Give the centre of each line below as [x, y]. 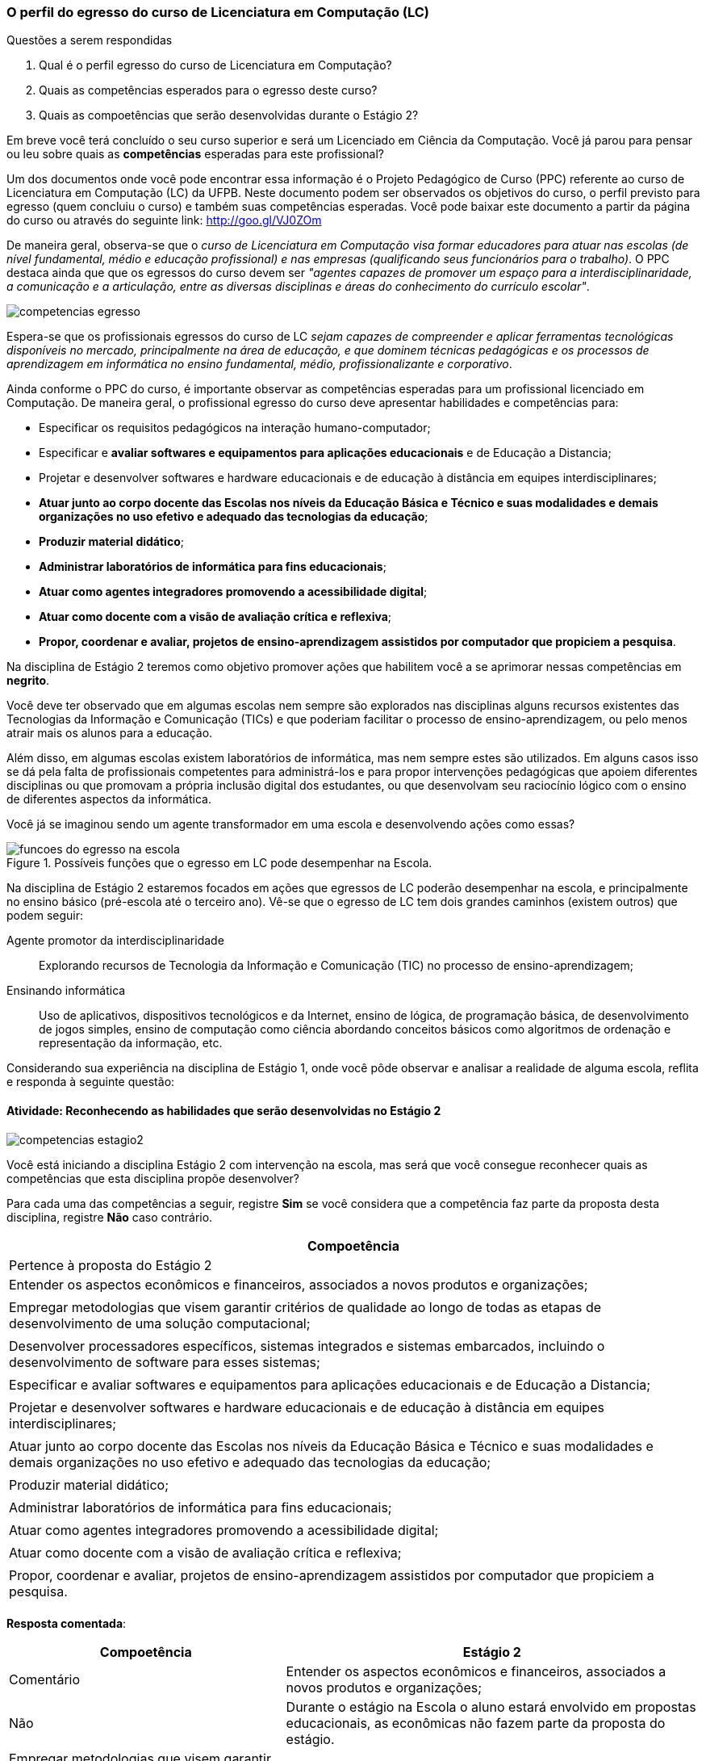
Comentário [45, 1679]
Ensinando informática [66, 991]
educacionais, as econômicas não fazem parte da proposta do [476, 1723]
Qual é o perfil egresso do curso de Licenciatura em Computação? [215, 65]
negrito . [28, 681]
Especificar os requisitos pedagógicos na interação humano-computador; [235, 428]
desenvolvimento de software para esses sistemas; [165, 1362]
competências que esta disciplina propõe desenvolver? [153, 1178]
